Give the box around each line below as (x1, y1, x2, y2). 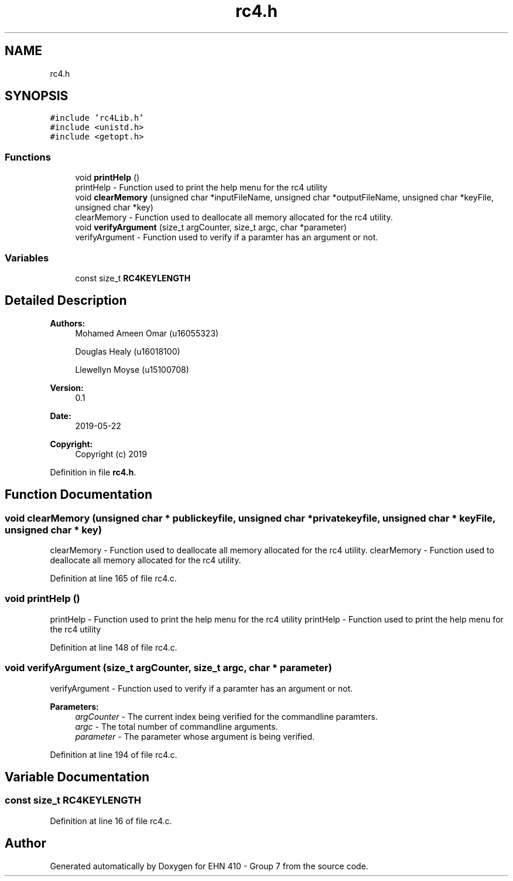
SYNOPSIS (5, 89, 69, 104)
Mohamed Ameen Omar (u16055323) (75, 328, 219, 338)
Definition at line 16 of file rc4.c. (50, 815, 172, 826)
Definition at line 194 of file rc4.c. (50, 749, 177, 760)
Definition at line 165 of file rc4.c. (50, 573, 177, 583)
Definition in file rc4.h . (50, 467, 136, 477)
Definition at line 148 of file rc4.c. (50, 642, 177, 652)
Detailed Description (5, 293, 127, 308)
